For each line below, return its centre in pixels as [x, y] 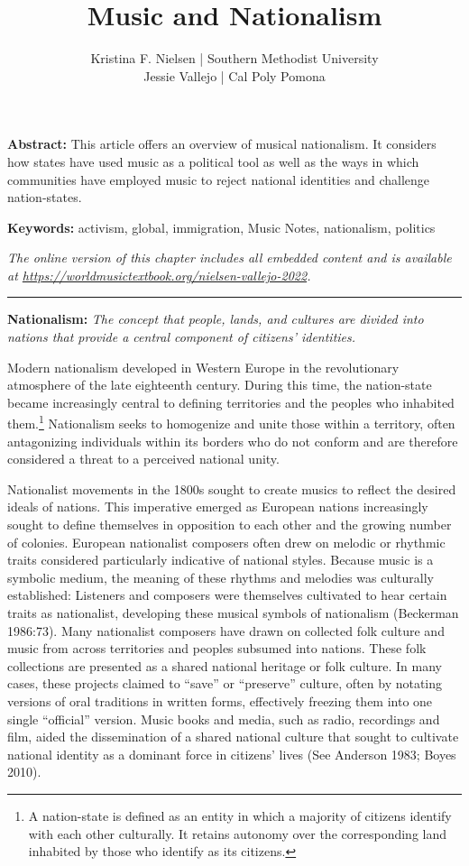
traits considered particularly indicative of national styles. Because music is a [221, 560]
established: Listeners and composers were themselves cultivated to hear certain [227, 595]
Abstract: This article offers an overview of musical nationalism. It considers [222, 144]
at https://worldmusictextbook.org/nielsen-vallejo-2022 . [159, 275]
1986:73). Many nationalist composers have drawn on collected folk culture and [226, 630]
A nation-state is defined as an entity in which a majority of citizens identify [240, 815]
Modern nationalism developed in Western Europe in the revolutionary [203, 367]
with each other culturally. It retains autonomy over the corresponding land [237, 833]
